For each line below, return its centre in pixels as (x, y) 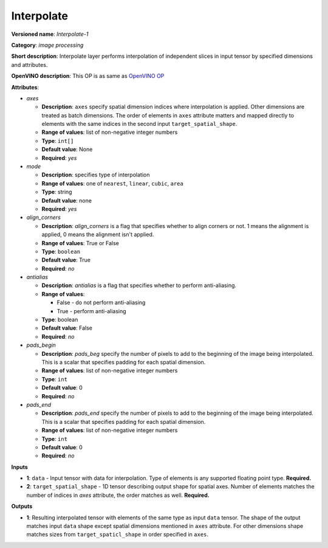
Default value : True (66, 260)
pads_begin (41, 345)
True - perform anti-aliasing (92, 311)
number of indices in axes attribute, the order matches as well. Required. (118, 495)
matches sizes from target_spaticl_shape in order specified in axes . (118, 535)
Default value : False (67, 328)
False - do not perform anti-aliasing (101, 303)
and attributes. (29, 64)
